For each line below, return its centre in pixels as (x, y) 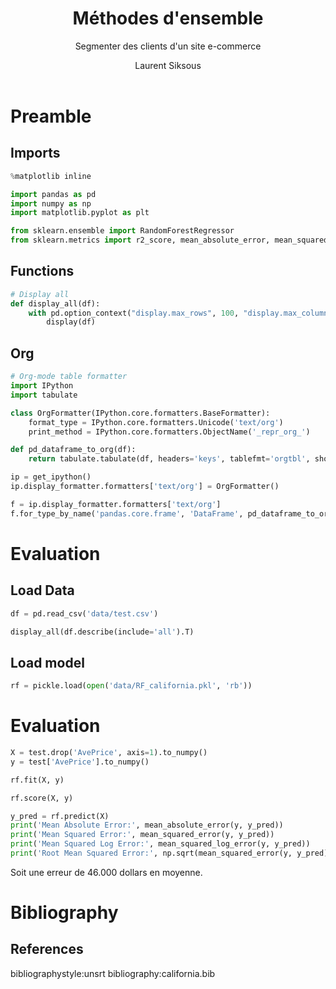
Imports (35, 153)
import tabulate (44, 395)
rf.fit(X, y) (37, 780)
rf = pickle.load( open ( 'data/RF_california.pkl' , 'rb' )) (131, 686)
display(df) (71, 322)
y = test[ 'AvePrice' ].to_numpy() (80, 762)
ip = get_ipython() (51, 477)
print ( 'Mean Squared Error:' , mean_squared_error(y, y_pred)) (142, 835)
